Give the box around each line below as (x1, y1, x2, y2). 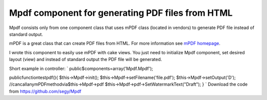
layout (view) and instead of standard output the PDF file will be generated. (9, 57, 162, 63)
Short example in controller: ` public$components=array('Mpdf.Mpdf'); (9, 66, 153, 71)
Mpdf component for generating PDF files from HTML (9, 7, 233, 18)
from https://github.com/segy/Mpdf (9, 88, 82, 94)
